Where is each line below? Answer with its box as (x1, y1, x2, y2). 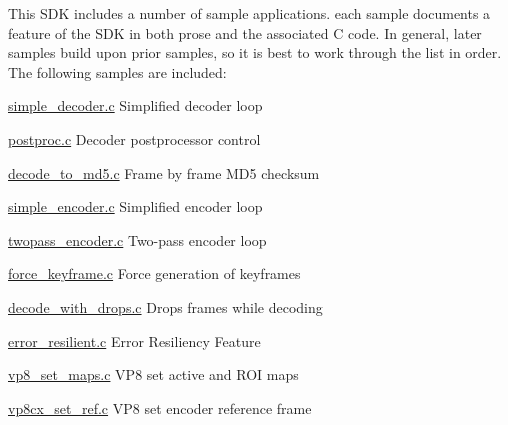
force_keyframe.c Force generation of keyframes (8, 263, 301, 284)
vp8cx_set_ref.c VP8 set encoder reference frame (8, 397, 312, 418)
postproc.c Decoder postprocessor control (8, 128, 261, 149)
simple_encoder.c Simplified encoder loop (8, 196, 263, 217)
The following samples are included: (8, 61, 227, 82)
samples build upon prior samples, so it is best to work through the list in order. (8, 42, 502, 63)
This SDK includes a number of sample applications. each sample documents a (8, 3, 491, 23)
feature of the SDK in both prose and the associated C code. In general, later (8, 22, 482, 43)
